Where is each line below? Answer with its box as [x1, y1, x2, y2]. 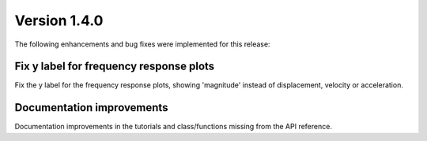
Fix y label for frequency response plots [14, 60, 215, 73]
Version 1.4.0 [14, 12, 104, 29]
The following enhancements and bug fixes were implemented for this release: [14, 39, 270, 49]
